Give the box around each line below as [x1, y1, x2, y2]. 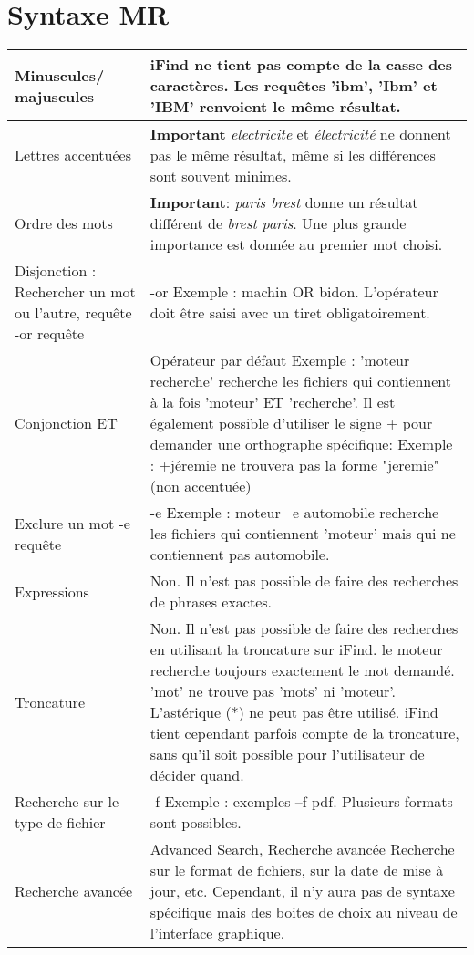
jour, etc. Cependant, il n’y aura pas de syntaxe [149, 880, 455, 902]
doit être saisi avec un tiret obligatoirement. [149, 302, 430, 324]
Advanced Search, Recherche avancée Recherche [149, 838, 455, 860]
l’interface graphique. [149, 922, 285, 944]
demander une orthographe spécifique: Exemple [149, 433, 453, 455]
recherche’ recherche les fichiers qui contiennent [149, 370, 451, 392]
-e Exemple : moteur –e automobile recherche [149, 502, 439, 524]
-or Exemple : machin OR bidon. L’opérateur [149, 281, 438, 303]
